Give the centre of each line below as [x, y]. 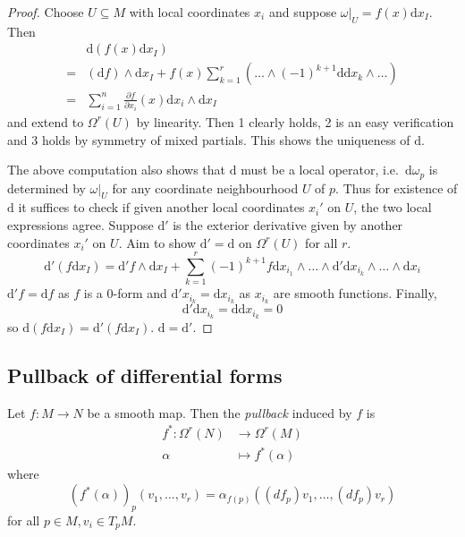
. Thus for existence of [397, 188]
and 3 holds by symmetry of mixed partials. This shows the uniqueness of [209, 139]
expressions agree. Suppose [80, 224]
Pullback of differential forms [145, 375]
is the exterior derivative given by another [288, 224]
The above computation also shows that [117, 170]
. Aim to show [157, 242]
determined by [46, 188]
